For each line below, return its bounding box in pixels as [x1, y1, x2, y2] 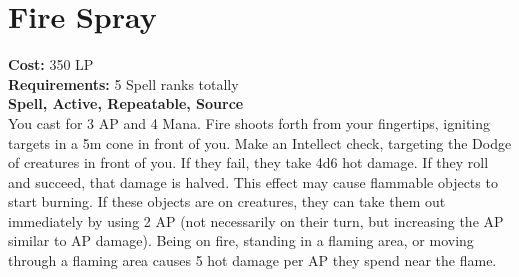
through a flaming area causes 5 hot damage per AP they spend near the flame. [8, 250, 497, 271]
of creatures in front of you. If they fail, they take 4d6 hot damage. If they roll [8, 152, 489, 173]
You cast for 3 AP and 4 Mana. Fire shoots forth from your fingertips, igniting [8, 112, 491, 133]
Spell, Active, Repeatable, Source [8, 93, 244, 114]
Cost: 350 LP [8, 54, 94, 75]
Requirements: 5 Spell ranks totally [8, 73, 239, 94]
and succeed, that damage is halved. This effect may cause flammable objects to [8, 171, 498, 192]
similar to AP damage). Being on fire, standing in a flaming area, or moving [8, 230, 474, 251]
